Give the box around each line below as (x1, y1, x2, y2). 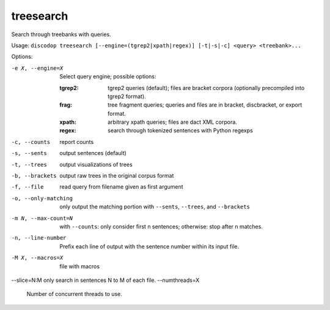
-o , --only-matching (11, 195, 73, 202)
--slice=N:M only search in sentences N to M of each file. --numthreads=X (11, 276, 200, 284)
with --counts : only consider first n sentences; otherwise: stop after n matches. (59, 222, 263, 230)
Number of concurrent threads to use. (26, 290, 122, 298)
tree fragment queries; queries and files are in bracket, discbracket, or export (108, 101, 302, 108)
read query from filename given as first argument (59, 183, 183, 191)
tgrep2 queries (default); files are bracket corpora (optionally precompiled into (108, 84, 305, 91)
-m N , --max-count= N (11, 214, 73, 222)
